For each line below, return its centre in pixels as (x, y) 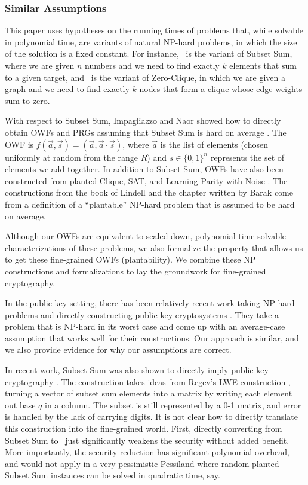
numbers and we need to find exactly (152, 65)
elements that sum (263, 65)
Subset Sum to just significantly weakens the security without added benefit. (147, 440)
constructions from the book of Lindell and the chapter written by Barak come (149, 192)
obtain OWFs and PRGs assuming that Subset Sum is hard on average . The (146, 132)
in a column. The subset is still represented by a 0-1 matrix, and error (173, 405)
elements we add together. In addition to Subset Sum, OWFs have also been (144, 169)
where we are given (40, 65)
